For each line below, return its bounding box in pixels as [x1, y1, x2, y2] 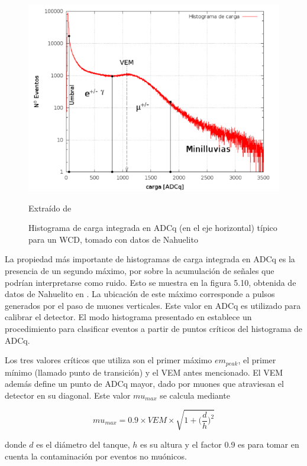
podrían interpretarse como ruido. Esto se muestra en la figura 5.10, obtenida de [5, 276, 296, 288]
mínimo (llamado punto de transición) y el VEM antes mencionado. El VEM [5, 366, 283, 378]
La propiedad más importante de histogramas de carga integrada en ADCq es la [5, 253, 295, 265]
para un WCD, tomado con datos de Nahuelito [28, 233, 198, 245]
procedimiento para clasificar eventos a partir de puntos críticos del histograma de [5, 322, 303, 334]
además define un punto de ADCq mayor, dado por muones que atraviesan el [5, 377, 284, 390]
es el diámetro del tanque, [36, 438, 130, 450]
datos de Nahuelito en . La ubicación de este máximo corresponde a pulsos [5, 288, 275, 300]
